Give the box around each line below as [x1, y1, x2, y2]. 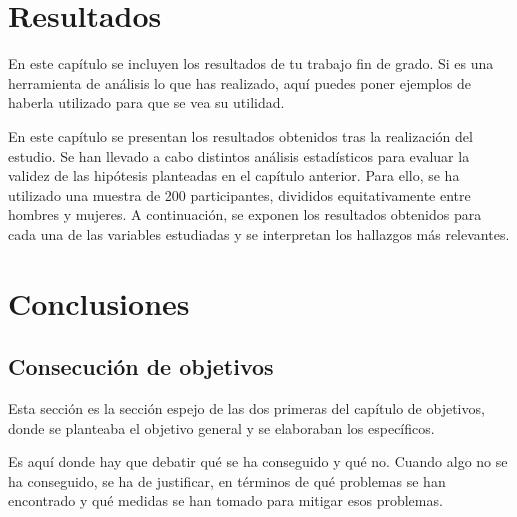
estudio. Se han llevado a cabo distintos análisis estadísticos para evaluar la [8, 145, 470, 166]
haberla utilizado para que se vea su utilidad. [8, 92, 285, 113]
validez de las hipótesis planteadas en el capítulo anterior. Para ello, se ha [8, 165, 460, 186]
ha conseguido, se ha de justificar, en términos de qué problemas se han [8, 470, 446, 491]
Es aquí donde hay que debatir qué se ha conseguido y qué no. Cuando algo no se [8, 451, 508, 472]
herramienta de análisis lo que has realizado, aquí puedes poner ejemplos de [8, 72, 471, 93]
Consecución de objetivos [8, 351, 274, 382]
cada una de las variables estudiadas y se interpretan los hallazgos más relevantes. [8, 223, 510, 244]
